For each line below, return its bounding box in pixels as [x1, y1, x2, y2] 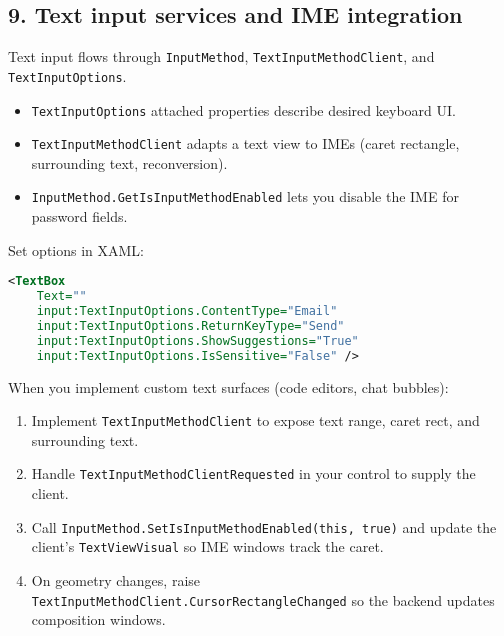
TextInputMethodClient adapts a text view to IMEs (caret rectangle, [31, 133, 460, 154]
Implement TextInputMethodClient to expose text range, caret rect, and [31, 410, 480, 431]
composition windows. [31, 609, 166, 630]
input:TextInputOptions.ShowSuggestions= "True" [36, 333, 359, 348]
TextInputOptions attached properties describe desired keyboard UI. [31, 99, 456, 120]
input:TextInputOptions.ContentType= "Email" [36, 304, 338, 319]
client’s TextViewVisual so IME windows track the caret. [31, 536, 384, 557]
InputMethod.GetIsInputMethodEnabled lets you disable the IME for [31, 186, 459, 207]
